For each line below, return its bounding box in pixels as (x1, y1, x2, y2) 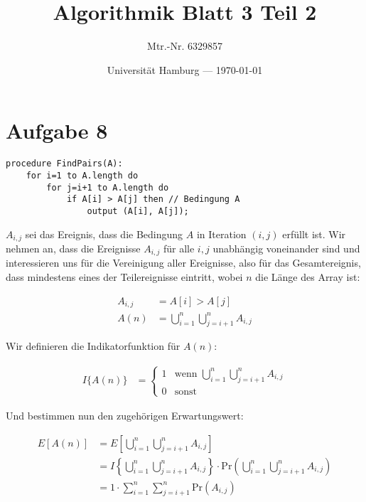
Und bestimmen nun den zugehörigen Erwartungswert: (6, 407, 244, 422)
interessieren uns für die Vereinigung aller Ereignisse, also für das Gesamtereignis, (6, 255, 361, 270)
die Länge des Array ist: (255, 269, 360, 284)
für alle (163, 240, 195, 255)
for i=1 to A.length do (26, 170, 139, 181)
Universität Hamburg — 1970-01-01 (107, 62, 263, 77)
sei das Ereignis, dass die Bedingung (25, 226, 183, 241)
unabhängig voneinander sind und (212, 240, 360, 255)
